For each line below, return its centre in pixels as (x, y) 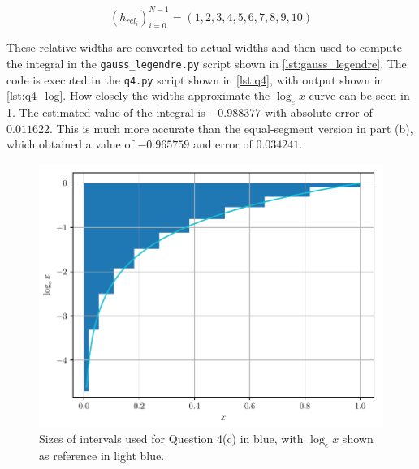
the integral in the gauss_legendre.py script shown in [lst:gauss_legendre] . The (207, 63)
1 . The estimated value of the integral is (106, 112)
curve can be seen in (359, 95)
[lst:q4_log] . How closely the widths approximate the (138, 95)
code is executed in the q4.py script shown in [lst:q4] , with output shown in (195, 79)
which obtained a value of (70, 144)
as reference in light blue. (102, 456)
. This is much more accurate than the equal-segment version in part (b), (231, 128)
